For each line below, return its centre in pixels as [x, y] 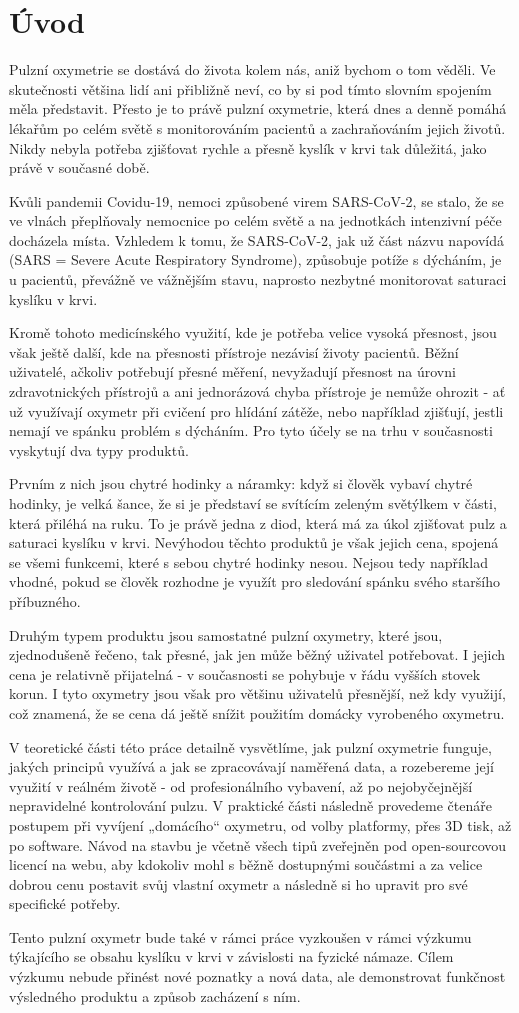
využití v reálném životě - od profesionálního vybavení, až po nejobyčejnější [241, 785]
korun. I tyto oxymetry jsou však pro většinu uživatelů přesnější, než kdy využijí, [257, 693]
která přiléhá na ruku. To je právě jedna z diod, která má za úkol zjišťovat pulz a [258, 522]
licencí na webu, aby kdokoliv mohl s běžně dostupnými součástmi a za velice [246, 864]
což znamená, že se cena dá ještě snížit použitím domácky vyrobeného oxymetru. [257, 712]
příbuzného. [45, 600]
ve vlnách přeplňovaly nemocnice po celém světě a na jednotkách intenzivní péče [255, 220]
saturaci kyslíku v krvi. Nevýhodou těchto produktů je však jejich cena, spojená [254, 542]
